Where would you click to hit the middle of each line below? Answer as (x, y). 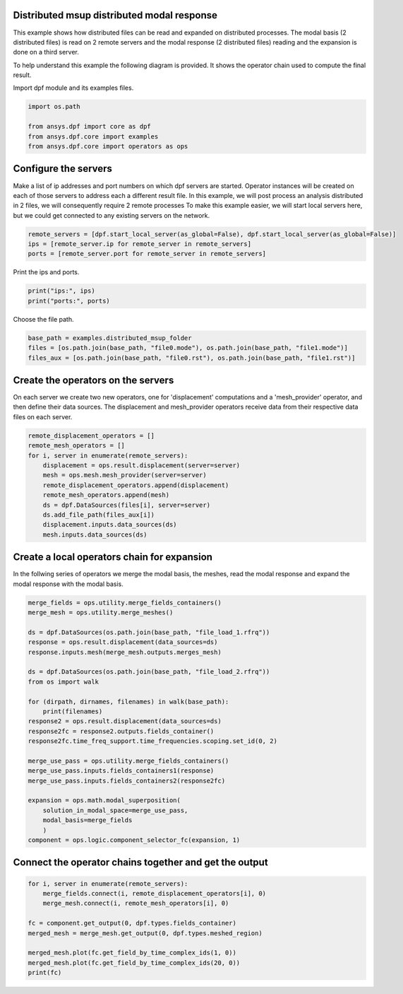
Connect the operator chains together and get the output (140, 863)
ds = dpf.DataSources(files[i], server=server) (127, 505)
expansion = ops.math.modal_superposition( (104, 800)
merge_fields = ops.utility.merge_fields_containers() (125, 602)
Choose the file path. (43, 319)
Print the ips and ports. (46, 272)
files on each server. (43, 416)
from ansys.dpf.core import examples (93, 136)
